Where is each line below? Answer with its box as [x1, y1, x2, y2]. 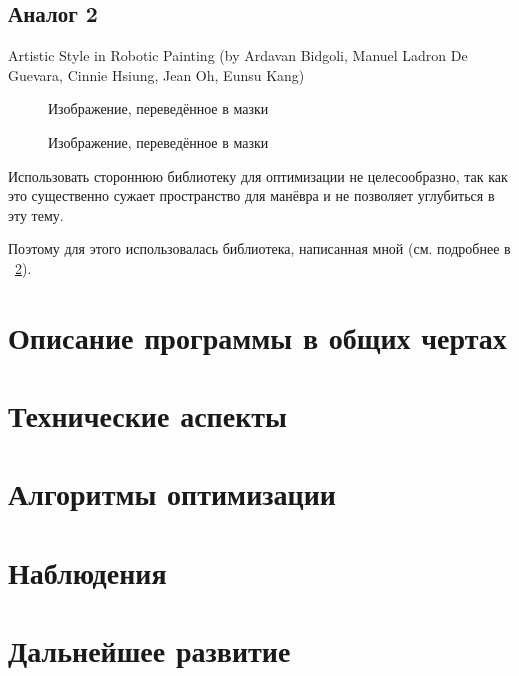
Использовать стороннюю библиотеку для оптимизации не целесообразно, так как [8, 165, 508, 186]
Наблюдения [8, 551, 167, 592]
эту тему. [8, 204, 64, 225]
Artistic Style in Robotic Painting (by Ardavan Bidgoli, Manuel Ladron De [8, 45, 468, 66]
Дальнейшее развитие [8, 630, 291, 671]
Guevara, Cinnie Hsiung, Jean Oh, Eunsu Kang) [8, 64, 305, 85]
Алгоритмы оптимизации [8, 473, 336, 514]
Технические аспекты [8, 395, 287, 436]
